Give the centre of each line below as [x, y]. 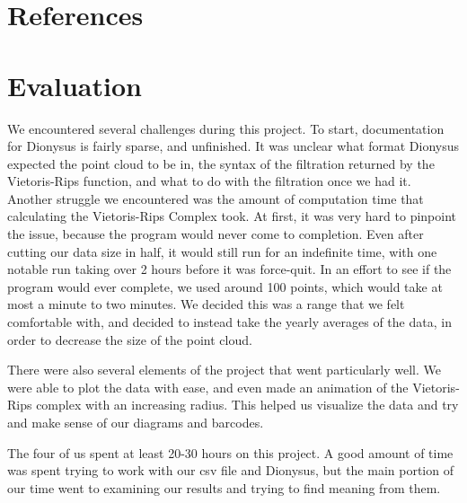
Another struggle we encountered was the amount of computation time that [216, 198]
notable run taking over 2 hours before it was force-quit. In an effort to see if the [229, 269]
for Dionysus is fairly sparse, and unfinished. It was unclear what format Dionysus [233, 146]
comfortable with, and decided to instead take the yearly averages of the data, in [229, 322]
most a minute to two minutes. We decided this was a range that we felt [206, 304]
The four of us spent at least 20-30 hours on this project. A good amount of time [230, 452]
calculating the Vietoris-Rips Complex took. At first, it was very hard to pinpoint [232, 216]
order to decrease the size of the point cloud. [130, 339]
